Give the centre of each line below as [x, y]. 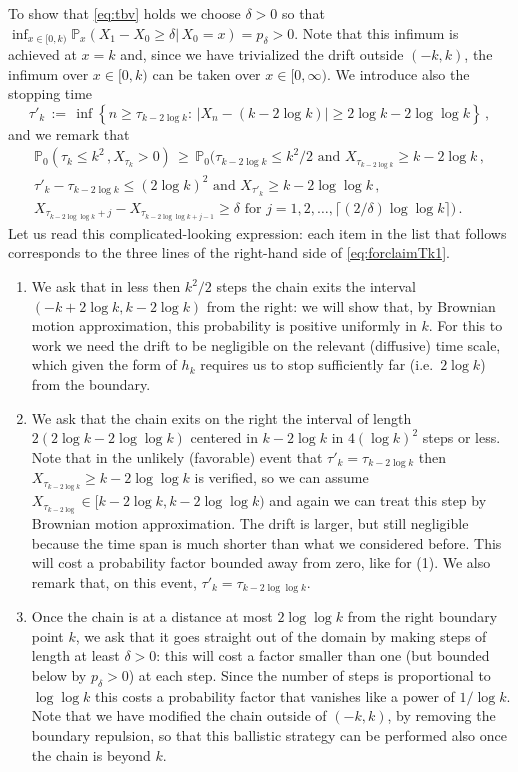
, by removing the [441, 715]
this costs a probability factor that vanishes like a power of [275, 695]
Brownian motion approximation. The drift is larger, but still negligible [250, 522]
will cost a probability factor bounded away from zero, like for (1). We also [261, 562]
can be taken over [206, 73]
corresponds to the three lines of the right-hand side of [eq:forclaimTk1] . [229, 252]
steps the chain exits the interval [316, 286]
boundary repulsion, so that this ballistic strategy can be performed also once [269, 734]
